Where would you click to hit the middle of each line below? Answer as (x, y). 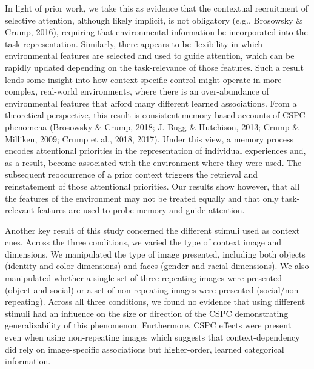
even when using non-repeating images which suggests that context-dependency (152, 337)
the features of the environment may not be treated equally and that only (142, 198)
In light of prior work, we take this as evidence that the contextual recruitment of (157, 8)
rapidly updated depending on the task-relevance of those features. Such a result (154, 67)
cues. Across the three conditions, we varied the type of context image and (143, 242)
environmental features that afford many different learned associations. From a (151, 103)
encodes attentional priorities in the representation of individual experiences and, (155, 151)
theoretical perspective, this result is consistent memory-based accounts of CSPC (155, 115)
